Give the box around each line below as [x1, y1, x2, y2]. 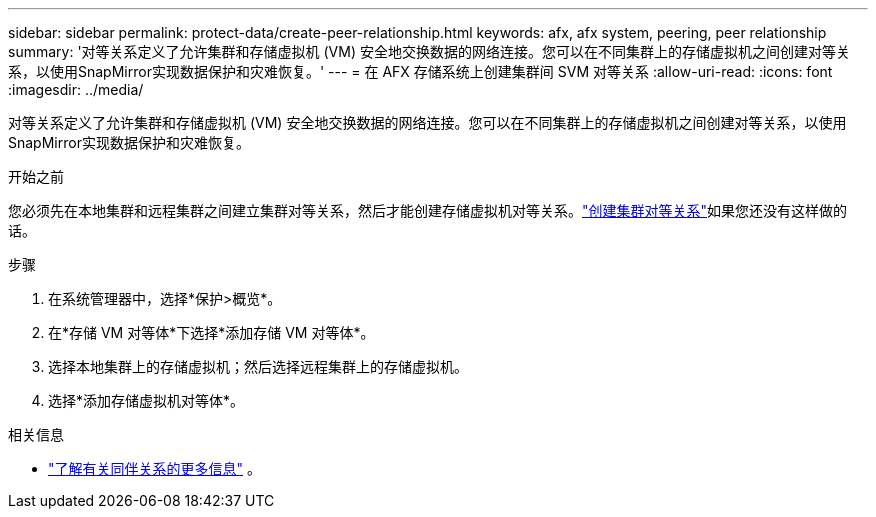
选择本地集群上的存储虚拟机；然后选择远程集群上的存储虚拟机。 [48, 358, 468, 375]
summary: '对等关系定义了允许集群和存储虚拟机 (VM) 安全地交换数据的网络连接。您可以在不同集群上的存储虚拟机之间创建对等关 [8, 43, 850, 60]
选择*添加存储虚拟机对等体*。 [48, 392, 245, 409]
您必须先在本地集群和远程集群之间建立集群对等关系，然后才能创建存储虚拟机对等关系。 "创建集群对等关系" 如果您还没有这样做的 [8, 202, 848, 219]
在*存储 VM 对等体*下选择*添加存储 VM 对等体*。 [48, 324, 375, 341]
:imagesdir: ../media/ [8, 81, 144, 98]
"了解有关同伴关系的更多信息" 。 [48, 460, 261, 477]
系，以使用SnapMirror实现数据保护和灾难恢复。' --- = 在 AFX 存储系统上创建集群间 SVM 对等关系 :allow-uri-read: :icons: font [8, 63, 833, 80]
